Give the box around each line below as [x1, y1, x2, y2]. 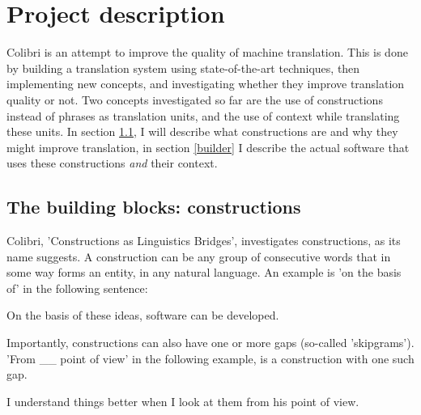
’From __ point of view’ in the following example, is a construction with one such [6, 349, 415, 366]
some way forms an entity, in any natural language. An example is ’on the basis [6, 264, 402, 281]
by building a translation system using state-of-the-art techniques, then [6, 59, 360, 76]
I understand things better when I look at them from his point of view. [6, 392, 359, 409]
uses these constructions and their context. [6, 155, 218, 172]
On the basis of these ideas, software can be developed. [6, 307, 279, 324]
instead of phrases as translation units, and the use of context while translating [6, 107, 400, 124]
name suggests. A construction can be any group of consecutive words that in [6, 248, 391, 265]
